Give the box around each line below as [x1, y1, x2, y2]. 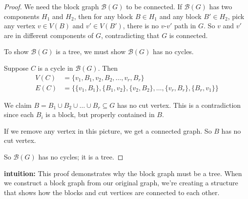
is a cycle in [38, 62, 73, 73]
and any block [159, 11, 202, 21]
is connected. [169, 30, 208, 40]
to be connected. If [126, 1, 182, 11]
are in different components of [4, 30, 94, 40]
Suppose [4, 62, 29, 73]
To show [4, 46, 29, 57]
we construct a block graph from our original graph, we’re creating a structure [4, 178, 238, 188]
